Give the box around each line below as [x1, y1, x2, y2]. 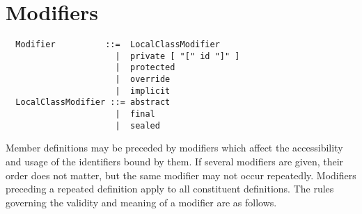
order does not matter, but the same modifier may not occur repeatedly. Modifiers [6, 167, 356, 182]
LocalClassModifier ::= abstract [15, 97, 171, 108]
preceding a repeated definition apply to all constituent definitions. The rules [6, 181, 334, 196]
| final [115, 109, 155, 120]
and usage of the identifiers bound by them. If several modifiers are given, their [6, 154, 344, 168]
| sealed [115, 120, 160, 131]
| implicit [115, 85, 171, 96]
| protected [115, 63, 175, 73]
